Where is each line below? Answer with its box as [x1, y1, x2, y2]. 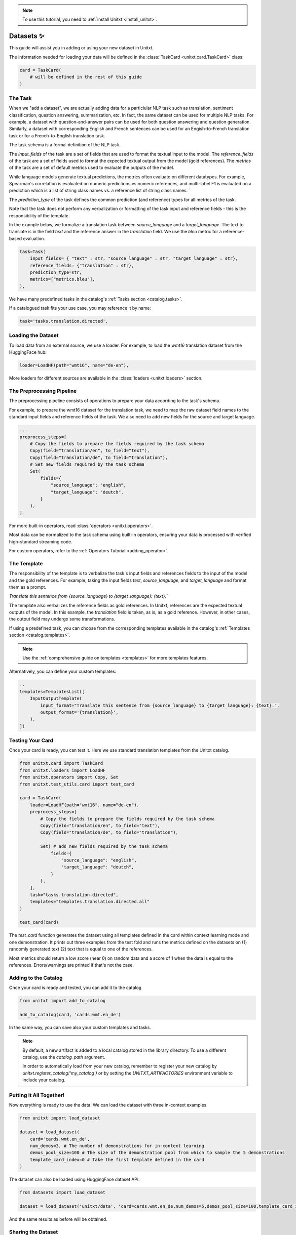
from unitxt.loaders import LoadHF [19, 767, 106, 773]
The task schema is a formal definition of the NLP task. [9, 142, 121, 148]
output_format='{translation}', [40, 709, 118, 715]
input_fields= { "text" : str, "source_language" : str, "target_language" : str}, [30, 256, 238, 261]
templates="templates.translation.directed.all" [30, 899, 150, 905]
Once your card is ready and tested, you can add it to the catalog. [9, 985, 143, 990]
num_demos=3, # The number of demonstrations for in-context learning [30, 1143, 205, 1149]
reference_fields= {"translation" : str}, [30, 262, 134, 268]
